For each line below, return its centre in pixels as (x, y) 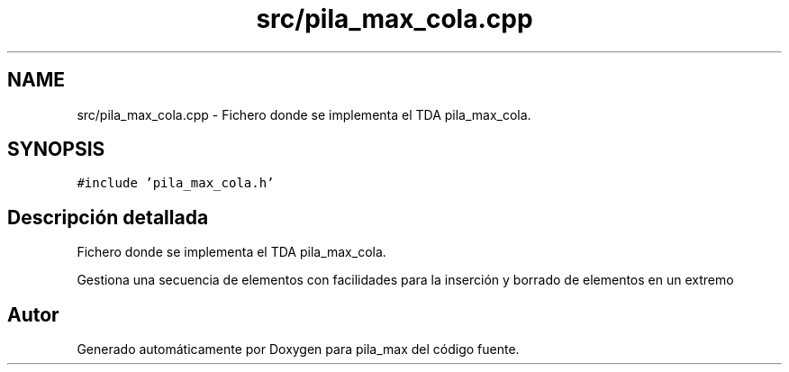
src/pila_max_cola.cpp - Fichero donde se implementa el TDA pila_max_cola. (304, 114)
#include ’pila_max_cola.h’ (176, 183)
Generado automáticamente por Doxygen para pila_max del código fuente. (298, 349)
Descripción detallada (108, 217)
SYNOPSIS (56, 150)
